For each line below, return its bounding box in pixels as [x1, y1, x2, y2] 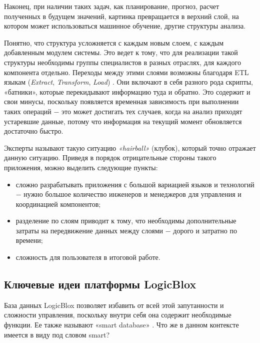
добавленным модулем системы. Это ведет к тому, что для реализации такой [4, 47, 238, 58]
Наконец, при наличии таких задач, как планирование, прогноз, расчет [4, 1, 219, 11]
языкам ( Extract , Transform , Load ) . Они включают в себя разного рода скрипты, [4, 77, 253, 87]
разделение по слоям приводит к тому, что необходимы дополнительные [15, 215, 236, 226]
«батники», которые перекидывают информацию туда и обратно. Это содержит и [4, 86, 250, 97]
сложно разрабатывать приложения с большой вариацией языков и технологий [15, 179, 254, 189]
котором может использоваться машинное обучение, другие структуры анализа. [4, 21, 246, 31]
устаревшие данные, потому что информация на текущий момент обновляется [4, 116, 242, 126]
